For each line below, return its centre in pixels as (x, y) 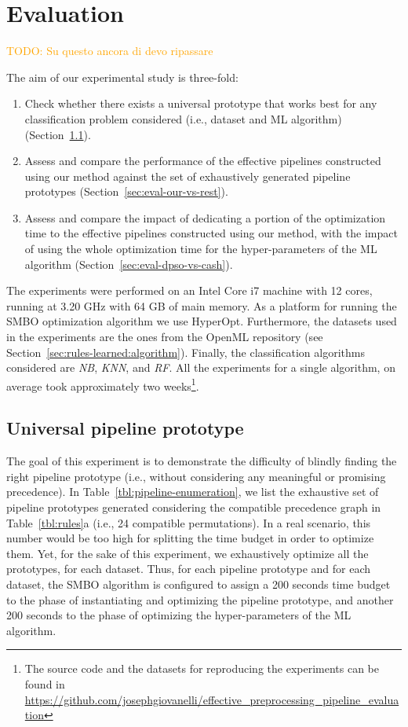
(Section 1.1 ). (58, 134)
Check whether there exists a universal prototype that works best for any (201, 103)
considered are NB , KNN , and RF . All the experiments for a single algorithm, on (201, 367)
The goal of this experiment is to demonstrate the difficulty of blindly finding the (202, 461)
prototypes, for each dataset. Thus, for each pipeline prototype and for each (189, 569)
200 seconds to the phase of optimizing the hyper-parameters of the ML (179, 615)
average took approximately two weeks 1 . (103, 384)
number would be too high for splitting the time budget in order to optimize (190, 538)
